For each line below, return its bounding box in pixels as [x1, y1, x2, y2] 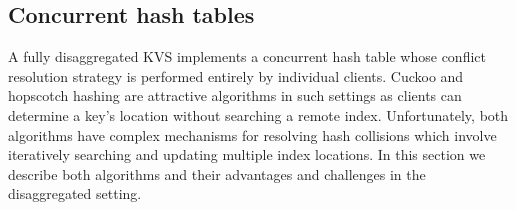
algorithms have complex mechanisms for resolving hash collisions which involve [8, 124, 497, 145]
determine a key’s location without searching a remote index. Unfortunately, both [8, 104, 509, 125]
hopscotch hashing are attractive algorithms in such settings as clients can [8, 85, 462, 106]
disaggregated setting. [8, 183, 142, 204]
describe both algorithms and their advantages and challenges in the [8, 163, 426, 184]
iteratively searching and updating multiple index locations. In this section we [8, 144, 486, 165]
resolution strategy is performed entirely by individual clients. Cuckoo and [8, 65, 464, 86]
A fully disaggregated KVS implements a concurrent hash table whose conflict [8, 46, 486, 67]
